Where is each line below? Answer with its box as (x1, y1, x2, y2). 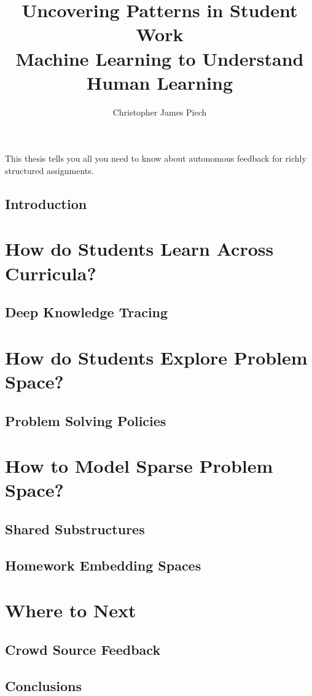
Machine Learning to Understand (15, 45, 304, 71)
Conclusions (5, 676, 82, 695)
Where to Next (5, 598, 136, 623)
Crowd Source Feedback (5, 639, 161, 658)
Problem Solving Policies (5, 411, 166, 430)
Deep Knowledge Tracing (5, 303, 168, 322)
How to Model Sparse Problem (5, 453, 273, 478)
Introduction (5, 194, 87, 213)
